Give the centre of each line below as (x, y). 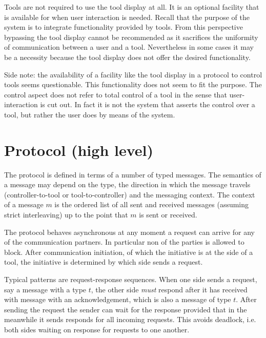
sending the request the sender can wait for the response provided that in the (126, 309)
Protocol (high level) (79, 150)
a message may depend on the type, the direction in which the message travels (127, 184)
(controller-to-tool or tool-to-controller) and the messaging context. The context (130, 194)
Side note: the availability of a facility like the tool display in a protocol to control (133, 74)
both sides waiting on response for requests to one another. (97, 329)
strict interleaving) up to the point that (66, 215)
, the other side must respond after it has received (169, 289)
